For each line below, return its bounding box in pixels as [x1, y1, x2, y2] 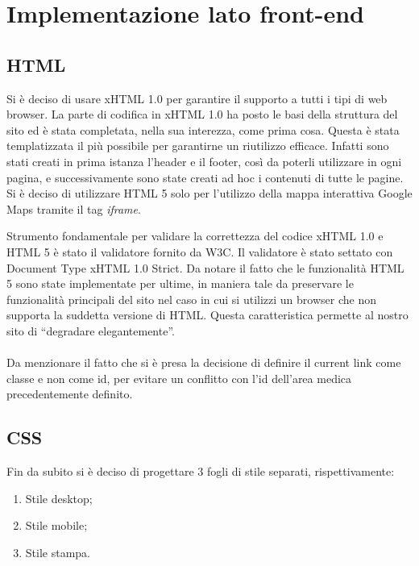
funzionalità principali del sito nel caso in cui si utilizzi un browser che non [6, 290, 376, 307]
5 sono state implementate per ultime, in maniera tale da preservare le [6, 275, 354, 292]
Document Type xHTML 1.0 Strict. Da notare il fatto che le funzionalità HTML [6, 259, 404, 276]
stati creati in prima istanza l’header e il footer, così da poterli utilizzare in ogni [6, 152, 402, 169]
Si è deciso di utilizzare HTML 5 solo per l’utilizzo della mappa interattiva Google [6, 185, 413, 202]
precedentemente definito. [6, 385, 133, 402]
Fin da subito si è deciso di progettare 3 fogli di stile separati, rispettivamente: [6, 463, 395, 480]
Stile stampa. [25, 543, 90, 560]
